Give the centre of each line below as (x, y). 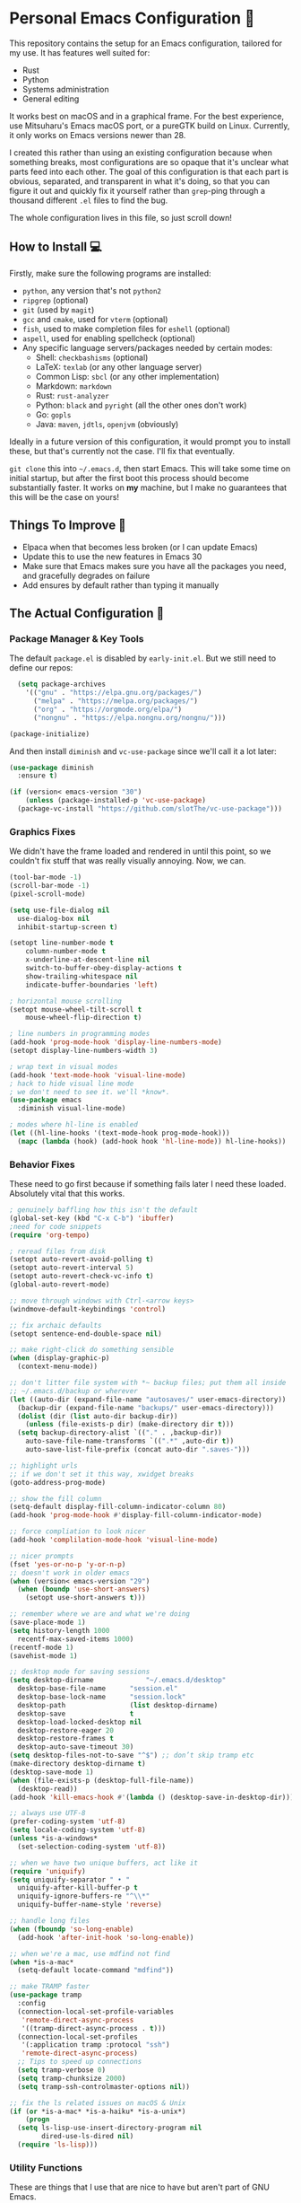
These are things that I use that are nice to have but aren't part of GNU (140, 2187)
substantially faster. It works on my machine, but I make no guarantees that (148, 487)
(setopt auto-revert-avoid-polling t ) (82, 1259)
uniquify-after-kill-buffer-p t (78, 1888)
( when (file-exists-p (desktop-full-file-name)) (102, 1780)
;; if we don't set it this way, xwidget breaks (102, 1474)
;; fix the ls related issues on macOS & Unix (98, 2103)
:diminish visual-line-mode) (72, 1109)
